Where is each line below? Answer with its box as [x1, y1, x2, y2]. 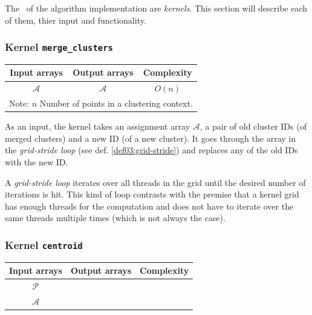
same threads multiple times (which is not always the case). [5, 211, 226, 224]
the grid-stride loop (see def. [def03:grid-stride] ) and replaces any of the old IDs [5, 144, 298, 156]
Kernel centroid [5, 237, 83, 252]
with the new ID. [5, 156, 68, 168]
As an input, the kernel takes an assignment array [5, 120, 190, 133]
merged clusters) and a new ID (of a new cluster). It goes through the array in [5, 131, 296, 144]
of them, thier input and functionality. [5, 13, 146, 26]
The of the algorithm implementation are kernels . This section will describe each [5, 2, 308, 14]
